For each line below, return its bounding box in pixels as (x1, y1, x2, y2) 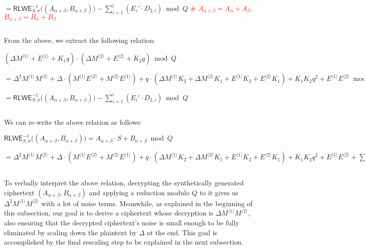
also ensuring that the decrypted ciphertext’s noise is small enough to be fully (4, 217, 239, 227)
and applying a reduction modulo (89, 187, 190, 197)
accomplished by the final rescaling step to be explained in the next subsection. (4, 237, 244, 247)
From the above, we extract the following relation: (4, 35, 155, 45)
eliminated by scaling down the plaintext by (4, 227, 137, 237)
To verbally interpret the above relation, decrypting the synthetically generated (4, 178, 244, 188)
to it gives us (199, 187, 239, 197)
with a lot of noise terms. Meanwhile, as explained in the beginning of (41, 198, 253, 208)
